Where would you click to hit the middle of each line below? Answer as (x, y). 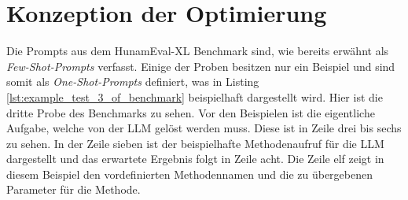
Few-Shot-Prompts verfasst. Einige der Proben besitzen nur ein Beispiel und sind (201, 66)
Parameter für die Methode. (74, 189)
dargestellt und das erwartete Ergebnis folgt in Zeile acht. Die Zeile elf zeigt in (195, 159)
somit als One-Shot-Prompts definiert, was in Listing (133, 81)
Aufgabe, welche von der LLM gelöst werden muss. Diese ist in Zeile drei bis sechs (204, 128)
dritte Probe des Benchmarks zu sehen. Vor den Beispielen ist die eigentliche (191, 112)
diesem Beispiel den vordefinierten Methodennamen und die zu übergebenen (189, 174)
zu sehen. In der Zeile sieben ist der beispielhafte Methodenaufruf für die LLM (195, 143)
